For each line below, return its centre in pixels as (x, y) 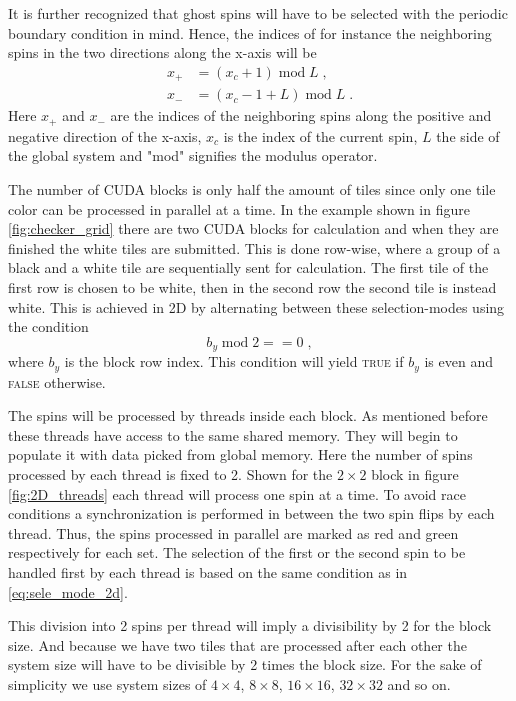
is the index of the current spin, (320, 135)
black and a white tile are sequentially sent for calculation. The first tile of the (248, 267)
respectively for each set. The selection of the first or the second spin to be (237, 552)
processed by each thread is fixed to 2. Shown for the (170, 473)
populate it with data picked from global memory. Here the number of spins (240, 454)
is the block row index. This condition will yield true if (234, 361)
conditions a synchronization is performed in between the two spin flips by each (251, 513)
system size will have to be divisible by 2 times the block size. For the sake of (245, 664)
